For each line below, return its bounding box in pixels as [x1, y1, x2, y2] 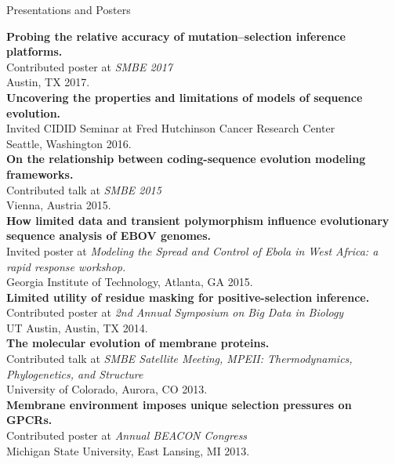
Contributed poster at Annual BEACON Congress [6, 427, 248, 444]
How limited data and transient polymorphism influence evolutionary [6, 212, 390, 228]
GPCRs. [6, 411, 53, 428]
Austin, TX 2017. [6, 74, 90, 90]
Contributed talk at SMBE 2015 [6, 181, 161, 198]
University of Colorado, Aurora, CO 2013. [6, 381, 208, 397]
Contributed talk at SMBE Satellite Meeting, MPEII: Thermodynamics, [6, 350, 353, 367]
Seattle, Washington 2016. [6, 135, 132, 151]
